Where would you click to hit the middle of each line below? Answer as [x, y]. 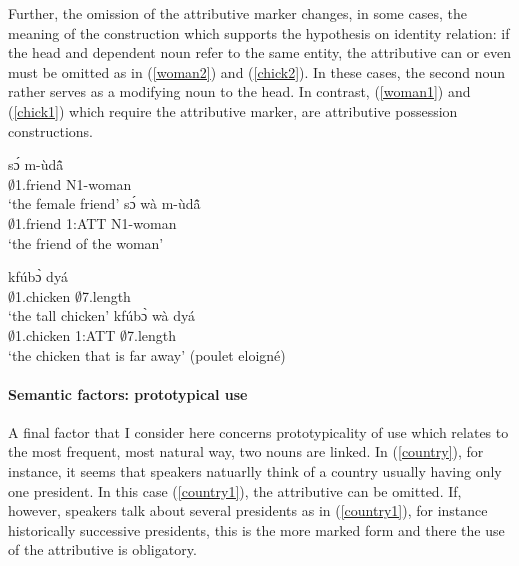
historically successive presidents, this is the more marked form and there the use [256, 529]
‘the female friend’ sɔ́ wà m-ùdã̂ [104, 203]
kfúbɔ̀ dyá [38, 276]
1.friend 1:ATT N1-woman [96, 222]
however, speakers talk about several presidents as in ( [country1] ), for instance [248, 510]
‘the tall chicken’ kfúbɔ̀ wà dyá [102, 315]
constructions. [50, 130]
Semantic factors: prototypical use [128, 393]
